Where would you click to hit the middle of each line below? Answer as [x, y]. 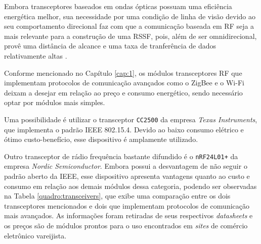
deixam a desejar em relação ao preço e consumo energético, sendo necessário [123, 92]
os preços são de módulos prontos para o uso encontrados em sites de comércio [126, 225]
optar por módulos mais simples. [55, 102]
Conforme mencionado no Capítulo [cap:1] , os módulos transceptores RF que [123, 72]
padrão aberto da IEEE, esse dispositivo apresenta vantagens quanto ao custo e [127, 176]
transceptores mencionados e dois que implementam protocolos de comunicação [127, 205]
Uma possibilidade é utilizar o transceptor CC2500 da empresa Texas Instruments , [131, 119]
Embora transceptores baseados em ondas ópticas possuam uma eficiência [118, 6]
